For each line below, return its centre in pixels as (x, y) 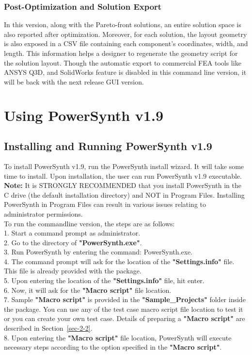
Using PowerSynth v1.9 (84, 115)
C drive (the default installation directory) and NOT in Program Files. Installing (124, 194)
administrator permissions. (43, 213)
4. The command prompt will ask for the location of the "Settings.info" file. (119, 261)
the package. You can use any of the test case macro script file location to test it (124, 309)
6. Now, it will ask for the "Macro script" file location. (88, 290)
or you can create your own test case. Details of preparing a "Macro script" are (125, 318)
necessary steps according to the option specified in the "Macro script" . (113, 347)
